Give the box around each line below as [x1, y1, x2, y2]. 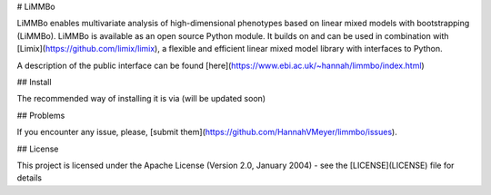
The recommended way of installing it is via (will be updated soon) [16, 93, 266, 104]
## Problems [16, 110, 65, 121]
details [16, 172, 43, 183]
